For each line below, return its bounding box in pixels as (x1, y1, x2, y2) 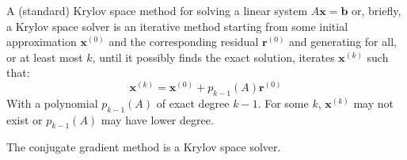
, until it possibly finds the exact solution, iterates (92, 48, 335, 65)
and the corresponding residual (108, 33, 259, 50)
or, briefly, (352, 2, 401, 18)
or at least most (6, 48, 83, 65)
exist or (6, 111, 43, 128)
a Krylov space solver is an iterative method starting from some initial (6, 17, 348, 34)
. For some (257, 94, 309, 111)
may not (353, 94, 394, 111)
